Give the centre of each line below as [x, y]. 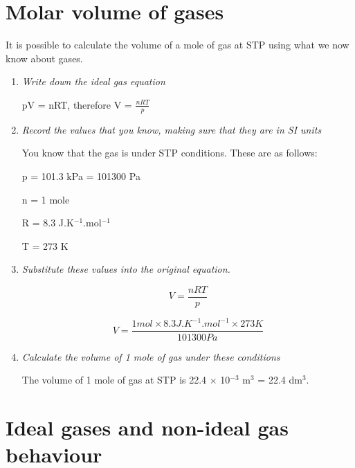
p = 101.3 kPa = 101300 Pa [81, 175]
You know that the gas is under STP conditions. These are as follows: [170, 153]
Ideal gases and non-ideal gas [147, 427]
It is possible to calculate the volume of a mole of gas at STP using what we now [177, 45]
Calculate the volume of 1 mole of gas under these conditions [151, 356]
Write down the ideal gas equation [93, 81]
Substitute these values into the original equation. [126, 269]
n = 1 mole [46, 199]
